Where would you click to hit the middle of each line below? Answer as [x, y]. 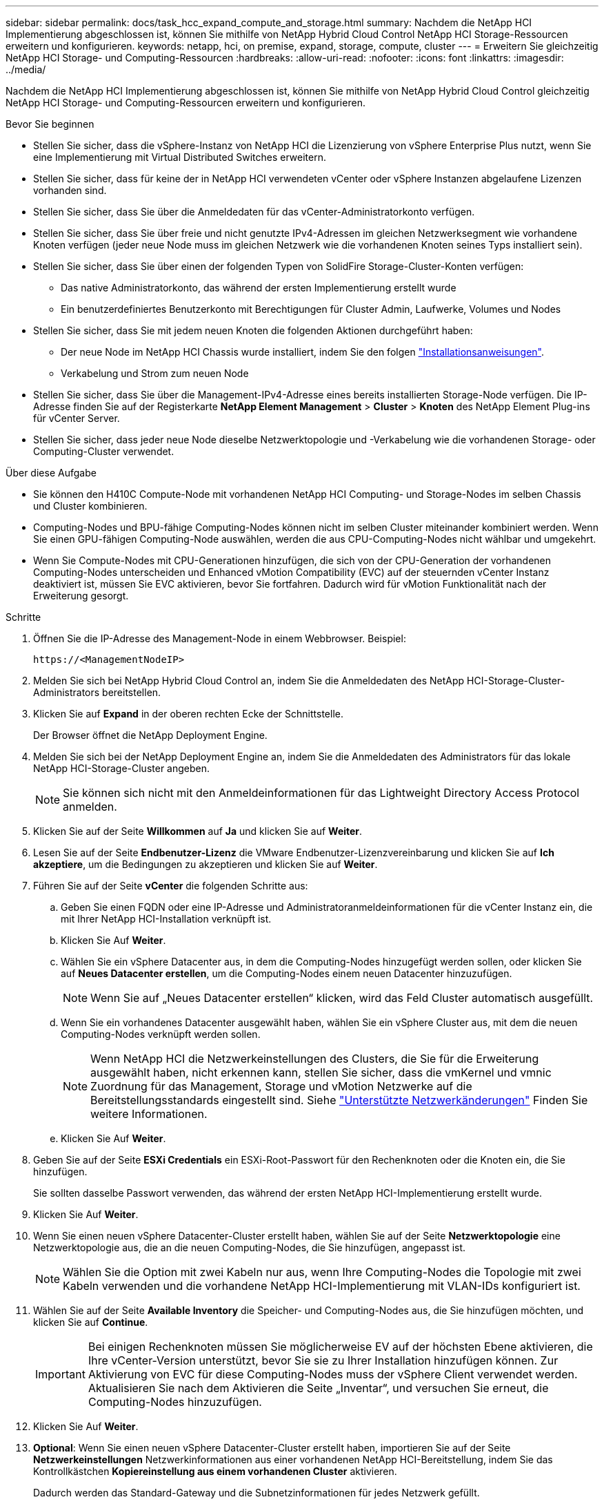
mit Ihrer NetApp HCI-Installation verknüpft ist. [166, 919]
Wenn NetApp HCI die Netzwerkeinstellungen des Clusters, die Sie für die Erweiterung [315, 1059]
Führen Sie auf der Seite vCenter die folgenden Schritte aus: [171, 886]
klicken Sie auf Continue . [91, 1322]
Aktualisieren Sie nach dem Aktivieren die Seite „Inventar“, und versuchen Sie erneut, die [318, 1388]
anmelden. [90, 807]
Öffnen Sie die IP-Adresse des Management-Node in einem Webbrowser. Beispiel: [220, 638]
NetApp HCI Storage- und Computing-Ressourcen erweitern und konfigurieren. [185, 103]
